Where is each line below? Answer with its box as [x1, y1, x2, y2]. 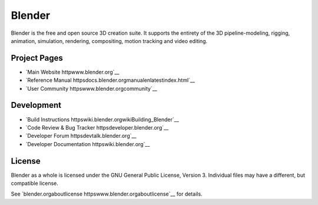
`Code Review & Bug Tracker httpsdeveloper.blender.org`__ [25, 124, 169, 131]
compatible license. [11, 180, 59, 187]
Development [11, 100, 62, 110]
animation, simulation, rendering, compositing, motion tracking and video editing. [11, 37, 208, 44]
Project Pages [11, 53, 63, 63]
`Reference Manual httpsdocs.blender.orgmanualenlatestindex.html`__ [25, 77, 196, 84]
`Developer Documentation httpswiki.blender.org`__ [25, 140, 150, 147]
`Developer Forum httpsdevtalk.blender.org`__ [25, 133, 137, 140]
